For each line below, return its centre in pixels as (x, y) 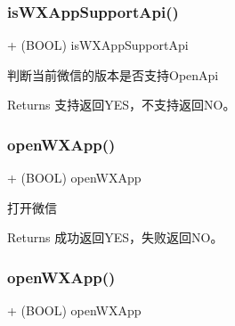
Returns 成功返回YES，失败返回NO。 (115, 237)
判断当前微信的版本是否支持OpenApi (113, 74)
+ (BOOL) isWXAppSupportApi (98, 45)
